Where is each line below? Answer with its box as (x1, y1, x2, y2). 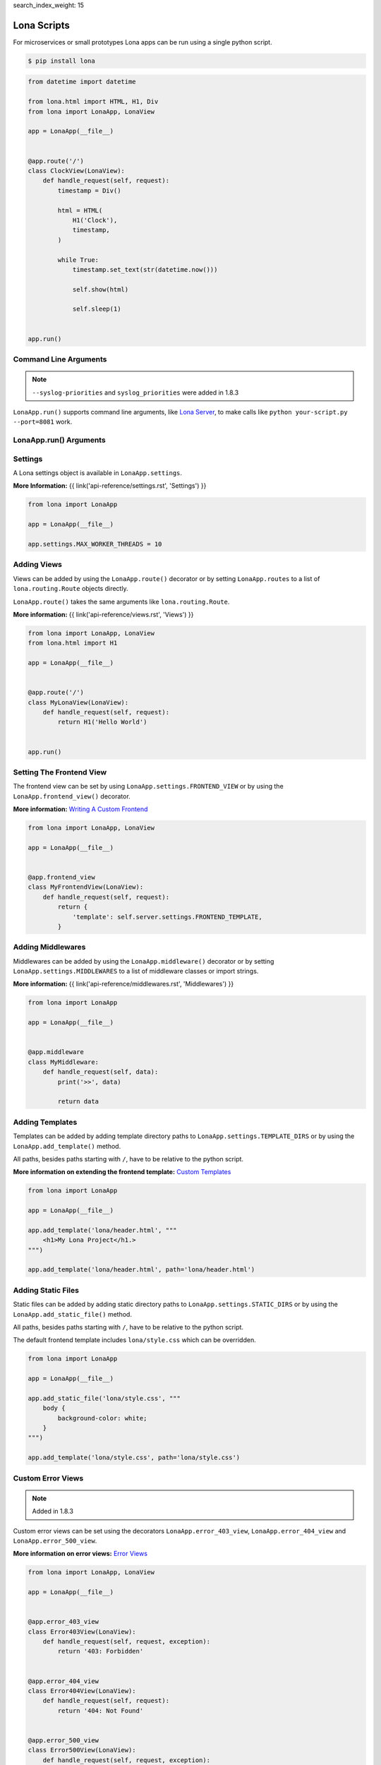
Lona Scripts (13, 19, 70, 31)
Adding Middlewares (13, 943, 86, 952)
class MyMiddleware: (28, 1058, 99, 1066)
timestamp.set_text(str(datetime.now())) (72, 265, 218, 273)
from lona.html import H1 (28, 639, 118, 647)
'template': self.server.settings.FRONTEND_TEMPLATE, (72, 913, 262, 921)
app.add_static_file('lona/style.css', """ (28, 1394, 181, 1402)
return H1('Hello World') (57, 718, 147, 726)
